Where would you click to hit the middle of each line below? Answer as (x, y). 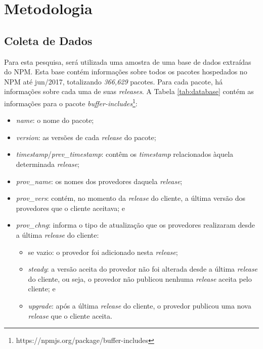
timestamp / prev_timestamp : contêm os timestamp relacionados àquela (125, 154)
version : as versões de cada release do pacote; (86, 137)
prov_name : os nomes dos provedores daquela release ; (99, 181)
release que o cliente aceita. (70, 315)
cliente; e (42, 289)
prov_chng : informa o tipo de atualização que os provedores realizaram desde (136, 225)
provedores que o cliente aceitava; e (70, 208)
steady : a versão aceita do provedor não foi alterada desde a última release (143, 269)
